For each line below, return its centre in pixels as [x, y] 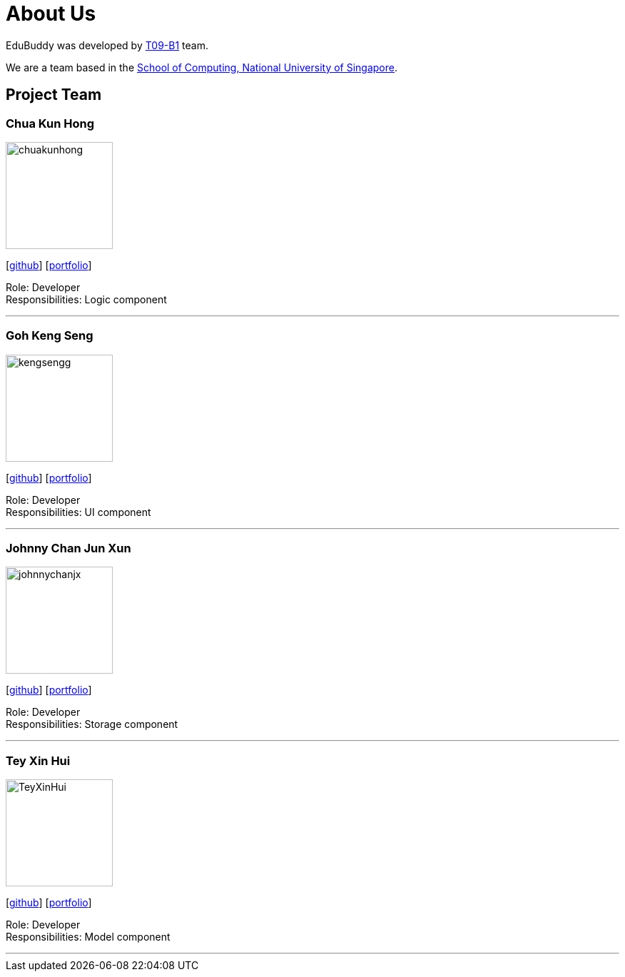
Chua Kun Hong [50, 123]
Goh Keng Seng [50, 336]
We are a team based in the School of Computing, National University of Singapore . [202, 67]
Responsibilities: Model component [88, 937]
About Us [51, 14]
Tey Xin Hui [38, 760]
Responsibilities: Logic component [86, 299]
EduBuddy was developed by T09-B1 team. [107, 45]
